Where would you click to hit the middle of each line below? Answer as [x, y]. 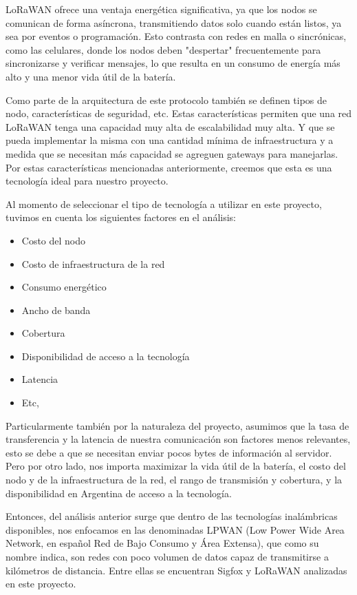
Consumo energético [64, 287]
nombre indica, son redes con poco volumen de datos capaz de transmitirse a [167, 556]
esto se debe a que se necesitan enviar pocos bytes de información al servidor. [169, 452]
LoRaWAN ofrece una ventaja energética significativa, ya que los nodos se [161, 9]
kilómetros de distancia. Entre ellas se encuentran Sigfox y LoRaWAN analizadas [176, 570]
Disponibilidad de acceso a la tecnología [106, 356]
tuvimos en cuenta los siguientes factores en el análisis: [121, 217]
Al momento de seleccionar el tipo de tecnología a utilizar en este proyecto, [164, 203]
